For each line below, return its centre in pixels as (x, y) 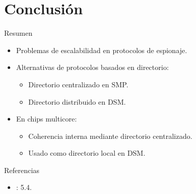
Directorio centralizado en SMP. (78, 84)
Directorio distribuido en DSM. (77, 101)
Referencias (22, 170)
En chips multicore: (46, 119)
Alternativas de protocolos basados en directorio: (92, 67)
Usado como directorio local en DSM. (87, 153)
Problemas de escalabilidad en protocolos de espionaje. (102, 50)
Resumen (18, 33)
